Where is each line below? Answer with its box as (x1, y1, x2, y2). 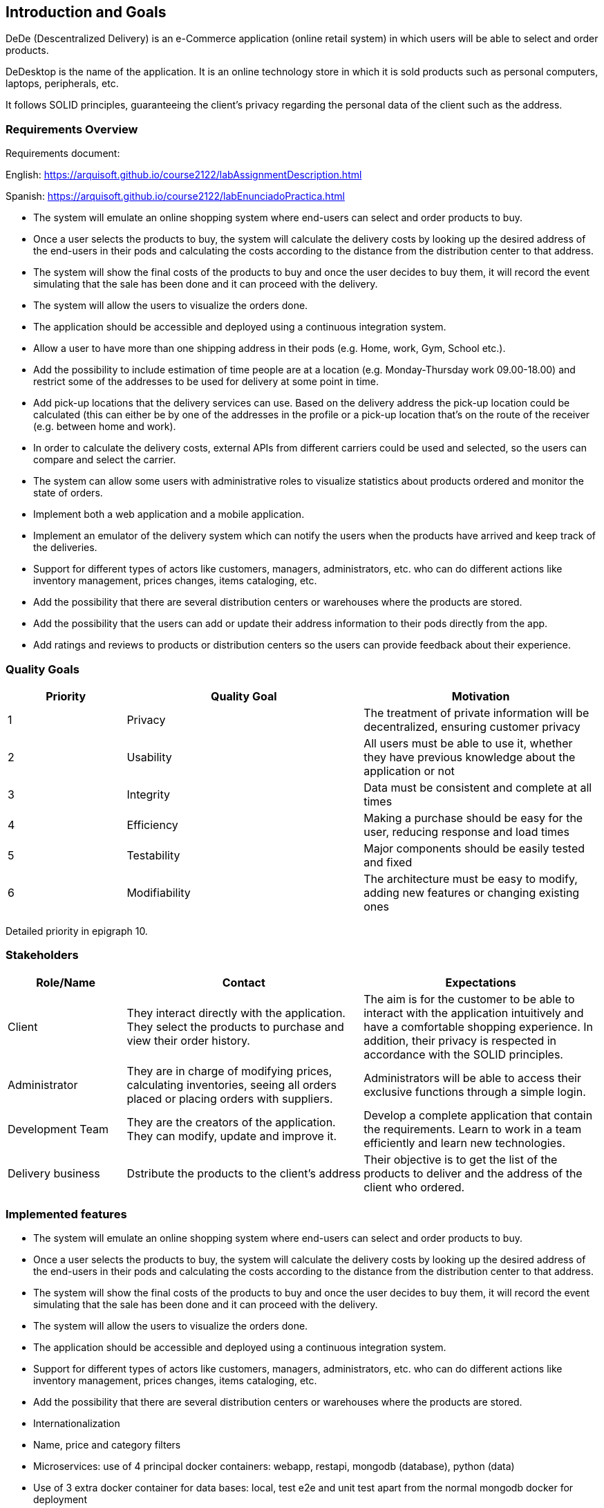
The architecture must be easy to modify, (364, 871, 578, 886)
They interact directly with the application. (126, 1005, 346, 1020)
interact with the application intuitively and (364, 1005, 584, 1020)
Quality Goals (6, 662, 79, 676)
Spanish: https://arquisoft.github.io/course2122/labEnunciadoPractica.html (6, 190, 345, 203)
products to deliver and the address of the (364, 1166, 583, 1180)
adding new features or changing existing (364, 885, 580, 900)
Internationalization (33, 1417, 120, 1430)
